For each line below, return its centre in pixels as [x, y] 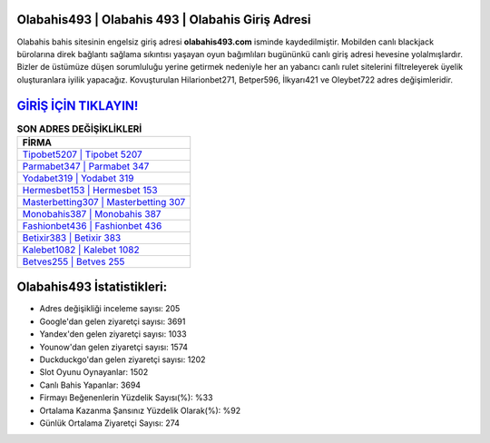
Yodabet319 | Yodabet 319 [78, 178]
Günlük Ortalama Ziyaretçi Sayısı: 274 [110, 423]
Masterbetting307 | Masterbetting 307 [104, 202]
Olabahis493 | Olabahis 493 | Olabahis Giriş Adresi [164, 20]
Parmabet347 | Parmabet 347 [86, 166]
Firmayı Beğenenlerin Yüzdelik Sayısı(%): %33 [126, 398]
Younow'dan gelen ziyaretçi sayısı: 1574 [114, 347]
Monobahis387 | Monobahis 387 [92, 213]
